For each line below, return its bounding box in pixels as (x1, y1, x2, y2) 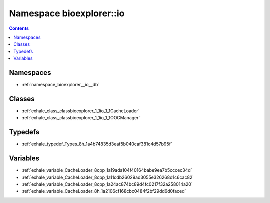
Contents (9, 25, 29, 31)
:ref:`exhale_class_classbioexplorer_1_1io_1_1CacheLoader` (21, 108, 140, 114)
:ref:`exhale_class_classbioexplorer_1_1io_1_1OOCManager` (21, 115, 140, 121)
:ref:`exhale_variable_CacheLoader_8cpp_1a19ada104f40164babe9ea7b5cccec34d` (21, 167, 192, 173)
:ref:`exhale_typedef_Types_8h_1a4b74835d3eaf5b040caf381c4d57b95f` (21, 141, 172, 147)
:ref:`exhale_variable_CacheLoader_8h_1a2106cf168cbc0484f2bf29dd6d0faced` (21, 188, 186, 194)
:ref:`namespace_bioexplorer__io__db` (21, 82, 100, 88)
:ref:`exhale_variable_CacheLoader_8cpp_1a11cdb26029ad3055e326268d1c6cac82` (21, 174, 194, 180)
